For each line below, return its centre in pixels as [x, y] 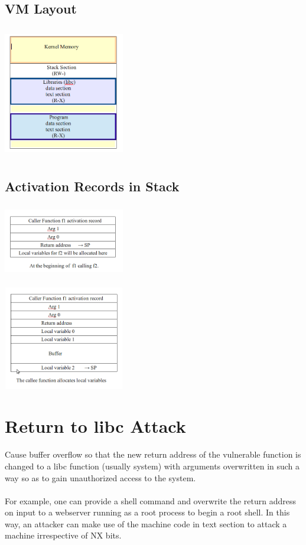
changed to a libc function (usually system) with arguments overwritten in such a [152, 466]
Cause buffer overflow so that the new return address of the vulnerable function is [153, 454]
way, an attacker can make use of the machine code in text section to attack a [146, 523]
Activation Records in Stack [92, 186]
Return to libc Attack [95, 426]
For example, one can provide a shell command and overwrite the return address [151, 500]
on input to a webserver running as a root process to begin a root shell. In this [147, 512]
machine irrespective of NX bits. [63, 535]
